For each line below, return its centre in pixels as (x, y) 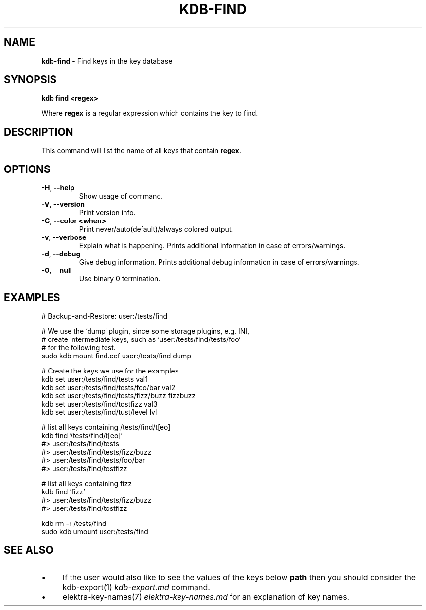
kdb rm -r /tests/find (74, 523)
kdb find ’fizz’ (63, 491)
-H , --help (58, 188)
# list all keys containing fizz (87, 483)
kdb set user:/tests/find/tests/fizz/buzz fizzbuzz (118, 395)
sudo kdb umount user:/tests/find (95, 531)
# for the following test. (79, 347)
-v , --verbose (64, 237)
